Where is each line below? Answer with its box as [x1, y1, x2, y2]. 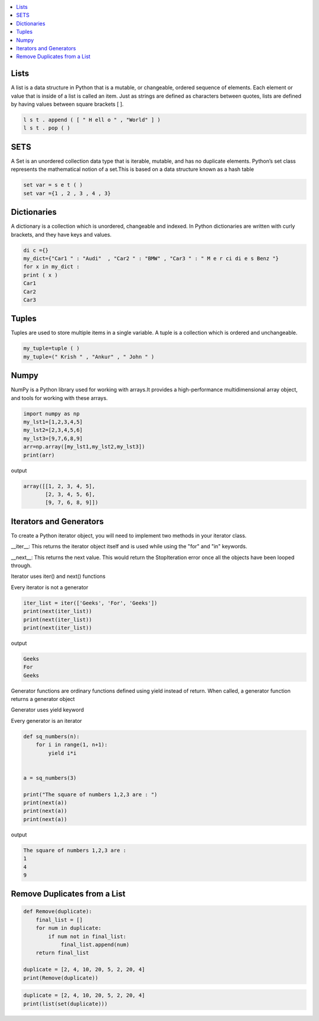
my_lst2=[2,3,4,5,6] [23, 427, 83, 434]
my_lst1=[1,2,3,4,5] [23, 419, 83, 425]
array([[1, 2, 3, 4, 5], [23, 483, 96, 489]
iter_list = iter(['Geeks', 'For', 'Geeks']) [23, 599, 158, 606]
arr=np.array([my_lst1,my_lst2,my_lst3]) [23, 444, 145, 450]
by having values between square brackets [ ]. [11, 101, 124, 108]
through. [11, 562, 32, 569]
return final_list [35, 949, 89, 957]
